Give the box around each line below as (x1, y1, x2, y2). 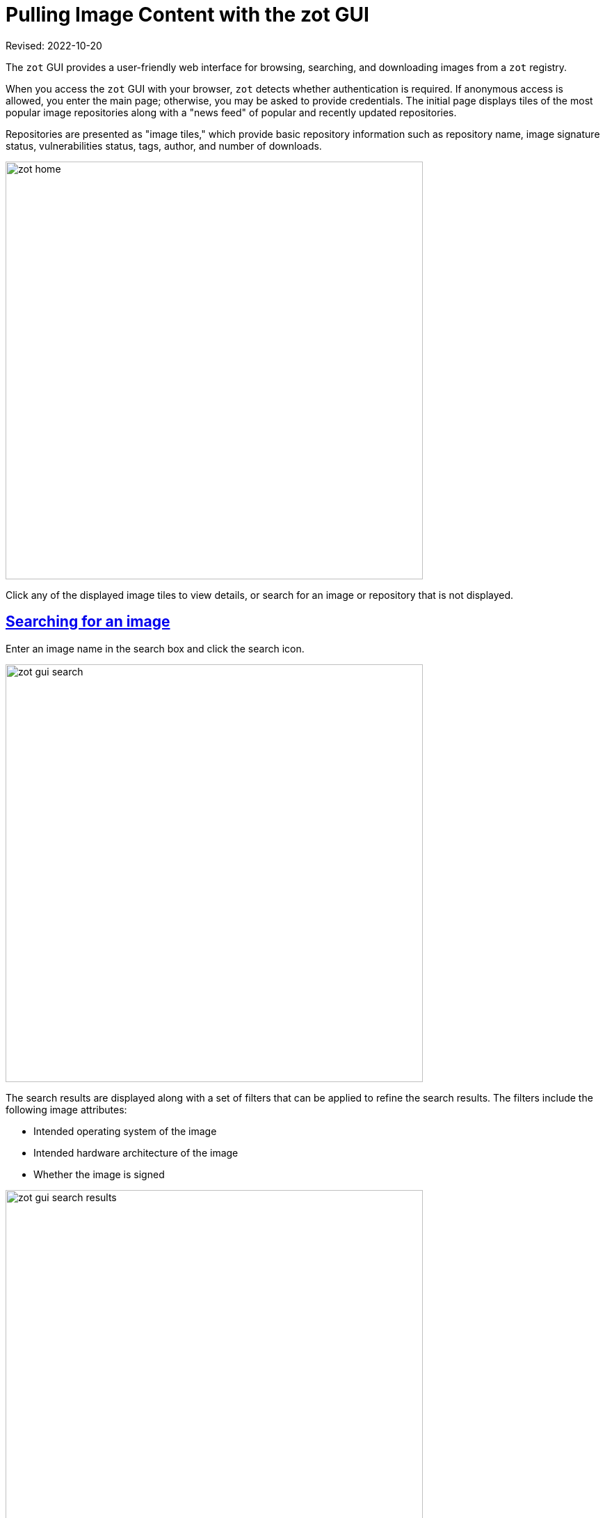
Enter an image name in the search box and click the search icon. (6, 642, 305, 655)
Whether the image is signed (33, 1168, 165, 1180)
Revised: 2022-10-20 (6, 39, 102, 52)
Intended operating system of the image (33, 1125, 217, 1137)
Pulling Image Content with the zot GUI (6, 3, 369, 26)
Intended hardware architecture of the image (33, 1146, 239, 1159)
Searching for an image (6, 613, 170, 631)
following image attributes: (6, 1103, 127, 1116)
